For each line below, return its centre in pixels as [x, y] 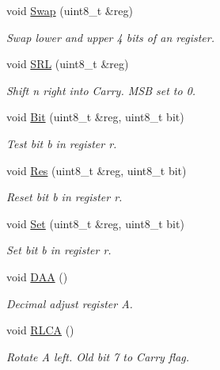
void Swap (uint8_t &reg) [70, 10]
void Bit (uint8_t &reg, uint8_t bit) [95, 117]
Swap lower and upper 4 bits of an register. [111, 37]
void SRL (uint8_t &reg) [68, 64]
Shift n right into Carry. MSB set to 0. [101, 90]
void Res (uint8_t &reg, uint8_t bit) [97, 170]
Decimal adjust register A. [70, 303]
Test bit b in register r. [62, 143]
